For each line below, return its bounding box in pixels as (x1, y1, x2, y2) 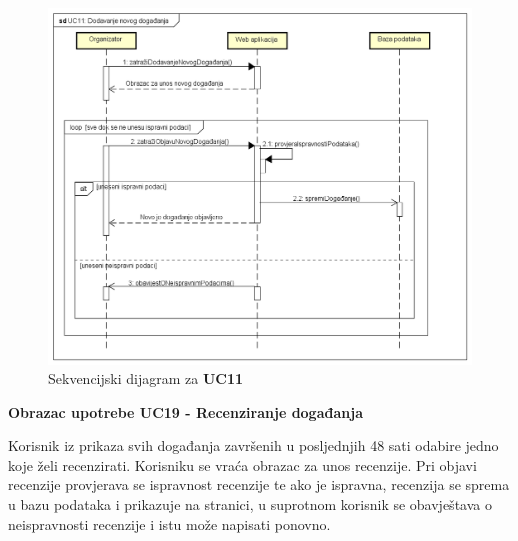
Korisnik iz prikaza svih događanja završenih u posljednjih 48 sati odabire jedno (8, 435, 499, 456)
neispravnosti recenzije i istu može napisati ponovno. (8, 513, 331, 534)
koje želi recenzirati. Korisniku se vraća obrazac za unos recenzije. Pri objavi (8, 454, 477, 475)
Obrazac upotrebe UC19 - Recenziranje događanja (8, 401, 363, 422)
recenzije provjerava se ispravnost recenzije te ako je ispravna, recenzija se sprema (8, 474, 510, 495)
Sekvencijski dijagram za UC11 (48, 368, 244, 389)
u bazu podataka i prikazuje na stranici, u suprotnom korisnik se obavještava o (8, 494, 492, 515)
